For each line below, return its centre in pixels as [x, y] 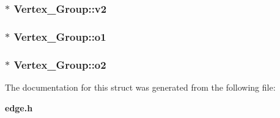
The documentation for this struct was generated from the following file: [140, 87]
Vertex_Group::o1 [60, 36]
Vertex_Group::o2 [60, 64]
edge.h [19, 107]
